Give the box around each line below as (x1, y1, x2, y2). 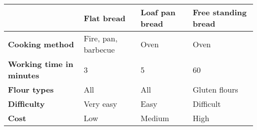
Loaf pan (140, 6, 175, 18)
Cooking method (8, 38, 74, 50)
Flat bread (84, 12, 126, 24)
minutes (8, 69, 40, 81)
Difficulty (8, 98, 45, 109)
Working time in (8, 58, 74, 69)
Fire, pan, (84, 32, 118, 44)
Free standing (192, 6, 247, 18)
